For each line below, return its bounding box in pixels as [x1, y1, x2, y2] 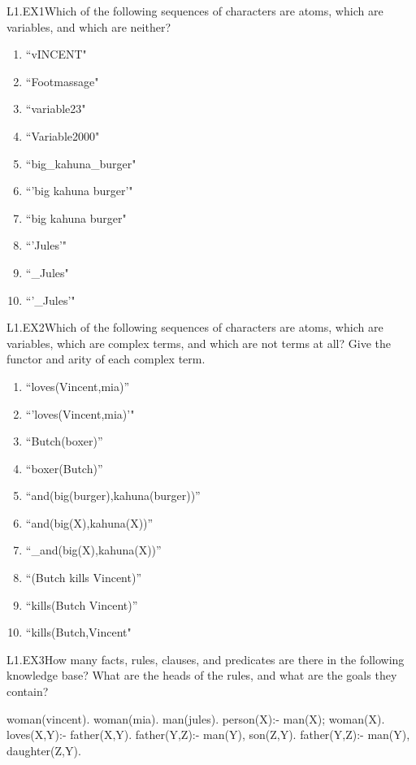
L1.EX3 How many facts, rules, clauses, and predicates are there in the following [6, 650, 405, 667]
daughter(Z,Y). [6, 741, 81, 758]
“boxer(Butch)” [25, 459, 103, 476]
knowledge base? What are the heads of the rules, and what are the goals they [6, 667, 397, 684]
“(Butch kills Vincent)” [25, 569, 142, 586]
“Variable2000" [25, 127, 100, 144]
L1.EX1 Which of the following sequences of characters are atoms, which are [6, 2, 383, 19]
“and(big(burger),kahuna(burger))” [25, 487, 201, 504]
